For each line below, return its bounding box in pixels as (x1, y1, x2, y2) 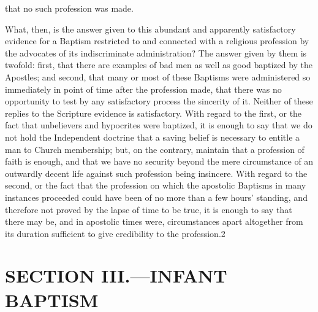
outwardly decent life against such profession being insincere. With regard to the (5, 166, 308, 179)
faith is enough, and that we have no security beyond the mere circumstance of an (5, 155, 314, 168)
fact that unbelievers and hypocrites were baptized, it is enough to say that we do (5, 119, 312, 131)
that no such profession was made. (5, 2, 134, 14)
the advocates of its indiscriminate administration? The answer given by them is (5, 46, 307, 59)
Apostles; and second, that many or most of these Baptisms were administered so (5, 70, 311, 83)
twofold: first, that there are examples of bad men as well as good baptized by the (5, 58, 313, 71)
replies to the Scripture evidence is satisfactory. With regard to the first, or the (5, 106, 302, 119)
